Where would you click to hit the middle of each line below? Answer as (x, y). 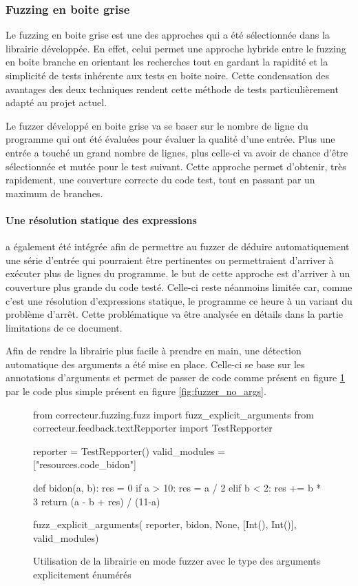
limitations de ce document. (64, 327)
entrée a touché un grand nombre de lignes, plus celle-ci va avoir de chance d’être (177, 152)
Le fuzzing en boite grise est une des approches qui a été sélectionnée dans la (168, 35)
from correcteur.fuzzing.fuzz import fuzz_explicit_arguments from (173, 414)
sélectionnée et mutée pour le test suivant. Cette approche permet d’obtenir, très (176, 166)
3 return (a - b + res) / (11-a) (97, 501)
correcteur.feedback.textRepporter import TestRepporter (153, 428)
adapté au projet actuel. (56, 102)
